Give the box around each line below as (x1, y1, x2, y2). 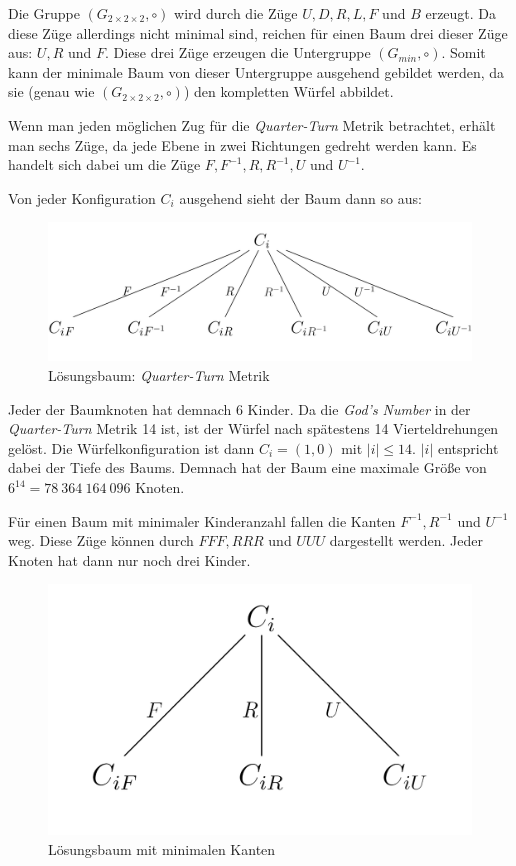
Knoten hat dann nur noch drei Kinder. (8, 549, 251, 570)
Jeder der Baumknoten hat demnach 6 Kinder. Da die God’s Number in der (8, 398, 471, 419)
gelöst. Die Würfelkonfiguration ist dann (8, 437, 255, 458)
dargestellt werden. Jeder (329, 530, 483, 551)
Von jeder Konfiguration (8, 187, 156, 208)
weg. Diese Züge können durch (8, 530, 194, 551)
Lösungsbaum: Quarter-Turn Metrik (48, 365, 270, 386)
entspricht (437, 437, 499, 458)
